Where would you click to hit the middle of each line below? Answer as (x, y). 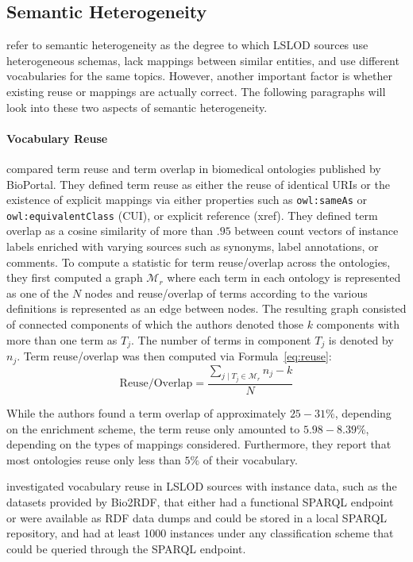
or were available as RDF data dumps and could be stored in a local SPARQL (197, 517)
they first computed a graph (75, 277)
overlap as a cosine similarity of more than (110, 231)
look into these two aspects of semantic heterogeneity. (137, 107)
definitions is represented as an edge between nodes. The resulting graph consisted (206, 308)
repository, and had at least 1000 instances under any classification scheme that (200, 533)
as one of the (38, 293)
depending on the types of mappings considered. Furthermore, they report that (199, 444)
